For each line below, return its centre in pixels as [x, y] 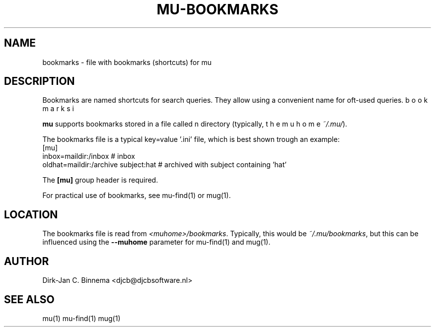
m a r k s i [58, 109]
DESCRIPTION [39, 81]
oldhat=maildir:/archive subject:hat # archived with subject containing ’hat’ [164, 165]
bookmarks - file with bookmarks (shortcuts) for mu [127, 62]
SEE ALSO [29, 299]
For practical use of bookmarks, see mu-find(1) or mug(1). [137, 196]
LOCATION [31, 214]
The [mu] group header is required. [100, 180]
